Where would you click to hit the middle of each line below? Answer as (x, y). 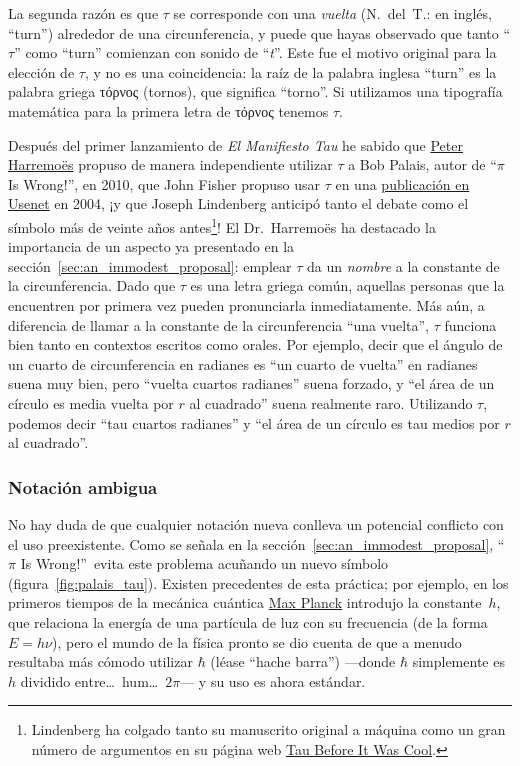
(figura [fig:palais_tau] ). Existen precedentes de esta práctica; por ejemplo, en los (258, 582)
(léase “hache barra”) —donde (303, 661)
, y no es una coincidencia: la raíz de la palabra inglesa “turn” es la (290, 71)
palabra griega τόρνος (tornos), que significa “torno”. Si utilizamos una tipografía (255, 91)
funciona (470, 324)
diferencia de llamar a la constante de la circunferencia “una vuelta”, (219, 324)
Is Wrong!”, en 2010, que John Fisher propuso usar (164, 183)
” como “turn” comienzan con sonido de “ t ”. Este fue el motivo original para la (255, 52)
